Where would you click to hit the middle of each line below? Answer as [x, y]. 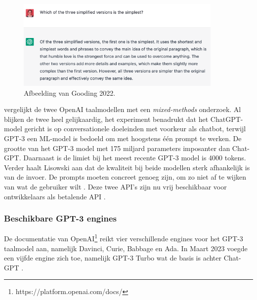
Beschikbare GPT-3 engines [60, 218]
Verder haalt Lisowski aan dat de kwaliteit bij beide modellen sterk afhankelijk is [127, 167]
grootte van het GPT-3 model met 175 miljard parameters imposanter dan [117, 148]
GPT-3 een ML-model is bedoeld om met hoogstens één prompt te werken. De [123, 138]
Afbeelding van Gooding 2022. [70, 93]
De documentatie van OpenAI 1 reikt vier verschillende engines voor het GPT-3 [124, 238]
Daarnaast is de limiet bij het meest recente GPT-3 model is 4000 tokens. [135, 158]
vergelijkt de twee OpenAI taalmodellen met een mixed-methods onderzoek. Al [123, 109]
